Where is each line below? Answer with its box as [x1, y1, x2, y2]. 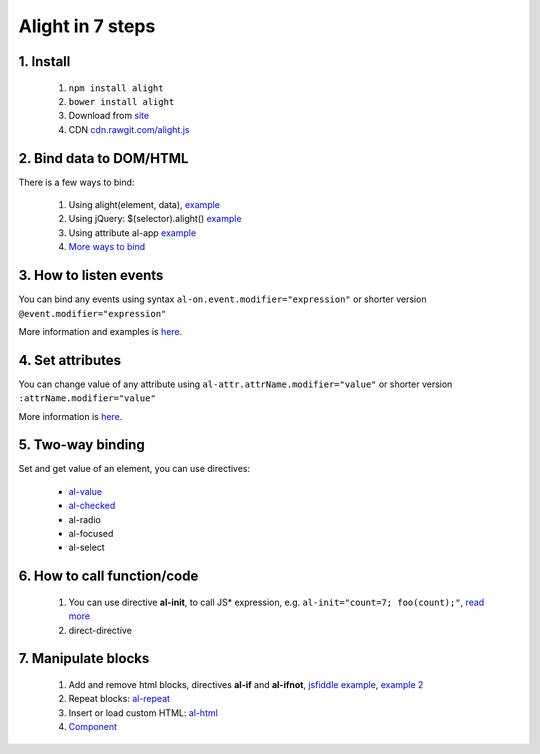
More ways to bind [68, 241, 146, 253]
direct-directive [68, 624, 132, 636]
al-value [68, 485, 103, 497]
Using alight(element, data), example [68, 199, 220, 211]
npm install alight [68, 82, 164, 94]
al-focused [68, 528, 114, 540]
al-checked [68, 500, 116, 512]
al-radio [68, 513, 102, 525]
